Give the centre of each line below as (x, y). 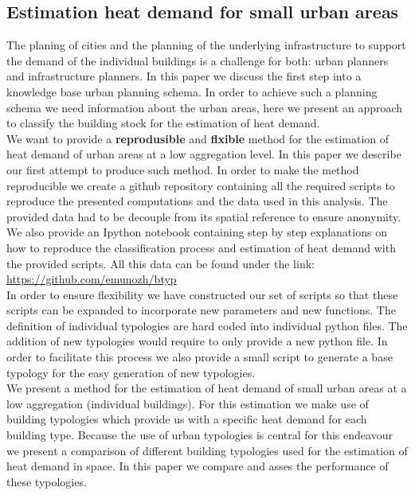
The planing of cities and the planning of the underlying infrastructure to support (206, 45)
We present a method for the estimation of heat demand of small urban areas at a (207, 388)
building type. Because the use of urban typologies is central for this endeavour (200, 435)
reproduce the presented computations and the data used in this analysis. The (197, 201)
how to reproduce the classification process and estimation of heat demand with (201, 247)
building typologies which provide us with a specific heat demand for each (187, 419)
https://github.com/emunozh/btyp (92, 279)
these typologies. (47, 481)
